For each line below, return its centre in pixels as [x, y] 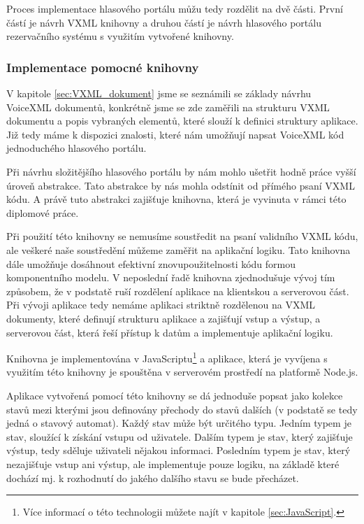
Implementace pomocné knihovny [103, 67]
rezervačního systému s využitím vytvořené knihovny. [120, 36]
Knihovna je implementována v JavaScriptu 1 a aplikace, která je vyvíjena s [167, 357]
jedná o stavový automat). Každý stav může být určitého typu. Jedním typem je [179, 423]
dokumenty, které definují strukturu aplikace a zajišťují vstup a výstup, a [163, 318]
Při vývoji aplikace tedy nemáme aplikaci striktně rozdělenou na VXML [161, 305]
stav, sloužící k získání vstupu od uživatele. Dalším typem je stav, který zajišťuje [180, 436]
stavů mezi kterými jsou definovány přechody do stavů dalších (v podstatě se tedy [182, 409]
